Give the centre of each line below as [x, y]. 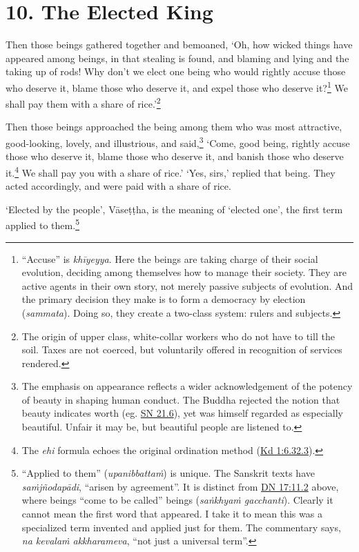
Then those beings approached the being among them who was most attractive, [174, 127]
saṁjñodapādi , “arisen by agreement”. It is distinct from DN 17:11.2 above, [180, 486]
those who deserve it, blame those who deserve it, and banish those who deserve [175, 156]
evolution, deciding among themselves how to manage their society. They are [184, 272]
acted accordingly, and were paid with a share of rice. [118, 186]
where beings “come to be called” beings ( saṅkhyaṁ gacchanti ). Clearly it [177, 500]
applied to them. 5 [42, 224]
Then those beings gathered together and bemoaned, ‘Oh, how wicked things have [179, 45]
